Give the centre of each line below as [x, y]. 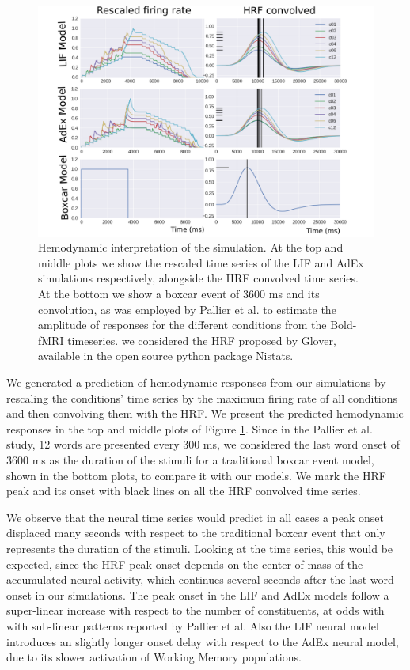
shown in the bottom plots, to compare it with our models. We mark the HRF [196, 475]
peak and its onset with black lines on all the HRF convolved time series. [184, 491]
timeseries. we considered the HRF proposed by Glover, [202, 340]
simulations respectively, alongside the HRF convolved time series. [198, 278]
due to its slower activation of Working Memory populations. [154, 657]
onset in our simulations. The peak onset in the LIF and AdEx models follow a [198, 594]
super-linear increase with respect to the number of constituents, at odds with [196, 610]
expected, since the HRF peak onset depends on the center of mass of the [185, 564]
